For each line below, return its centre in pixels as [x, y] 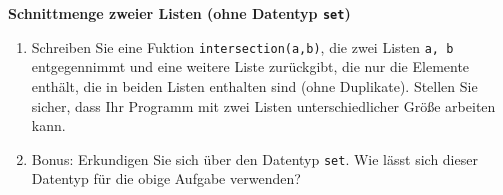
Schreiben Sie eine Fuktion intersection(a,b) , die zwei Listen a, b [242, 46]
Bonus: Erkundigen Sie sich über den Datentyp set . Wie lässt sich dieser [254, 158]
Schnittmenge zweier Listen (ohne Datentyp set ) [179, 13]
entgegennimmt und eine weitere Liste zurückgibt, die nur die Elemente [250, 66]
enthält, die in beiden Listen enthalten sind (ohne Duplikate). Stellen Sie [254, 85]
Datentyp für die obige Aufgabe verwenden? [166, 178]
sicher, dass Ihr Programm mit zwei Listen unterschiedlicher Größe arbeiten [263, 105]
